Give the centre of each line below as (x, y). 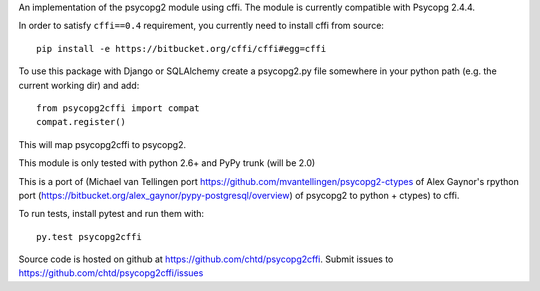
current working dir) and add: (79, 85)
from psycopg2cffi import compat (118, 108)
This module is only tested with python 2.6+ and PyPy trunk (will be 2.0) (167, 163)
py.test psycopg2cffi (89, 236)
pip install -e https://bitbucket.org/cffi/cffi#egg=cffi (181, 48)
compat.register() (81, 122)
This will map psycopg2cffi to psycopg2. (102, 144)
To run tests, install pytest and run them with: (111, 214)
